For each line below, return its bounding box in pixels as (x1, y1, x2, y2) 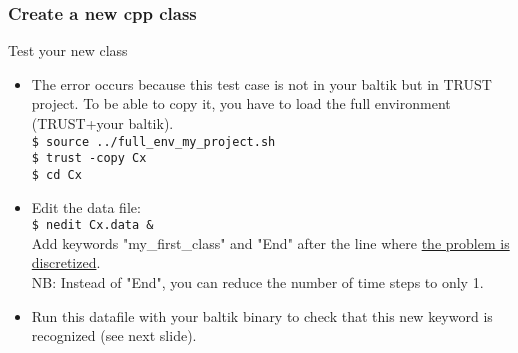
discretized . (31, 252, 101, 273)
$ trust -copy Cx (31, 151, 147, 166)
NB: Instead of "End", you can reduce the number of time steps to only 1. (31, 272, 484, 292)
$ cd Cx (31, 167, 82, 182)
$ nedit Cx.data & (31, 218, 154, 233)
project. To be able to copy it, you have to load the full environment (31, 93, 451, 114)
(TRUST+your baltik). (31, 113, 174, 133)
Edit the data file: (31, 196, 141, 217)
